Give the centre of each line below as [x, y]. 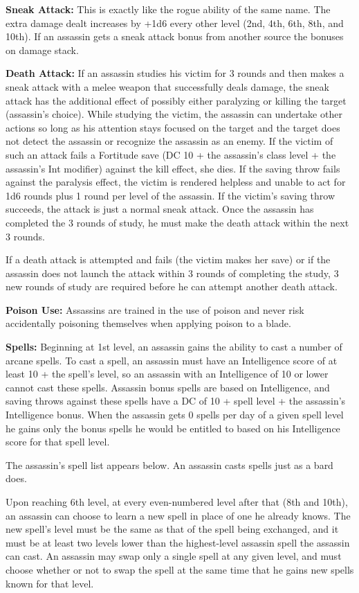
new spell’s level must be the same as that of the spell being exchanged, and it [172, 529]
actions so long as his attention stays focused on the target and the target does [173, 127]
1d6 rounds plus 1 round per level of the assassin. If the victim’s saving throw [170, 195]
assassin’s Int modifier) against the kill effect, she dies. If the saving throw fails [173, 168]
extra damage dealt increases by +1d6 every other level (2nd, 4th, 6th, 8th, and [175, 23]
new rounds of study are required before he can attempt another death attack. [172, 286]
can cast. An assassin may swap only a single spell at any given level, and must [174, 556]
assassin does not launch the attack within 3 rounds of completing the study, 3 [172, 273]
